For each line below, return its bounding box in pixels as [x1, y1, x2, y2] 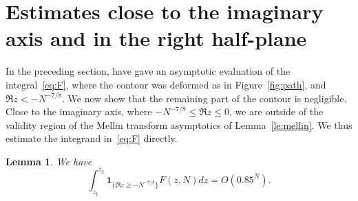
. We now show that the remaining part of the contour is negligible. [62, 91, 347, 105]
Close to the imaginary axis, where [6, 104, 152, 119]
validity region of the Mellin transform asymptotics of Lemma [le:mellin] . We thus [6, 117, 352, 132]
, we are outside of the [229, 104, 324, 119]
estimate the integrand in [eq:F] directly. [6, 131, 178, 145]
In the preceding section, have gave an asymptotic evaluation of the [6, 64, 291, 78]
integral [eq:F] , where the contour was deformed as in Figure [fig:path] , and [6, 77, 326, 91]
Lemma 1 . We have [6, 154, 92, 168]
